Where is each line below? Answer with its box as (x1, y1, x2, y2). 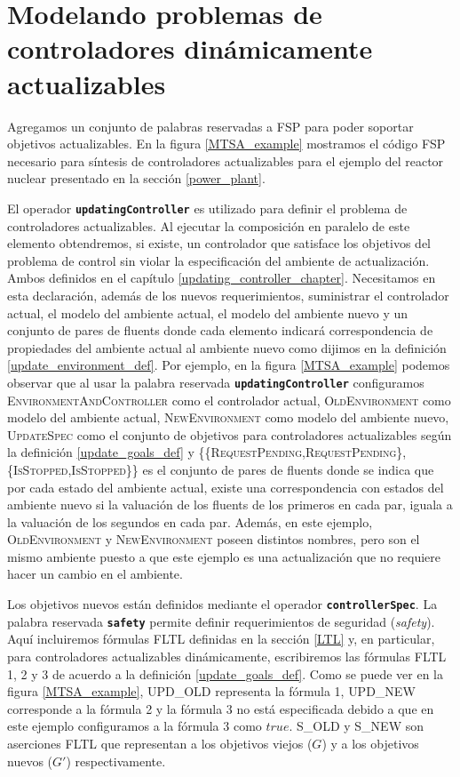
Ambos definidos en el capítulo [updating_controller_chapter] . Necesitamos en (7, 268, 436, 287)
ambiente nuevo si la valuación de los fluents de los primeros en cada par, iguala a (7, 495, 453, 514)
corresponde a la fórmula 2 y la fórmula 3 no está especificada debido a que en (7, 699, 434, 717)
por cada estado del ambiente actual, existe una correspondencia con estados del (7, 477, 444, 496)
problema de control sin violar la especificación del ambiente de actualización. (7, 251, 430, 269)
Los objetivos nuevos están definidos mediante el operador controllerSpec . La (7, 595, 438, 613)
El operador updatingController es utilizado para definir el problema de (7, 198, 408, 217)
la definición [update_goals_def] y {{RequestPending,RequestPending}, (7, 443, 407, 461)
